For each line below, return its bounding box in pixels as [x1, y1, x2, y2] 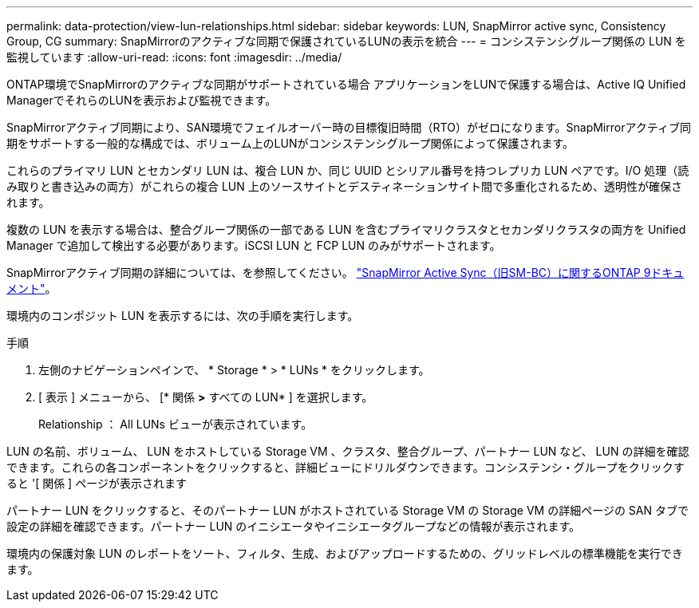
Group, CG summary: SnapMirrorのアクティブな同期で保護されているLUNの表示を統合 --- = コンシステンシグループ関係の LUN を [6, 34, 686, 48]
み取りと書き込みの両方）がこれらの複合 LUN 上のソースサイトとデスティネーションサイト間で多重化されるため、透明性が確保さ [6, 180, 682, 193]
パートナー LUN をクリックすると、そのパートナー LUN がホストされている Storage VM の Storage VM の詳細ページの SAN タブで [6, 503, 689, 517]
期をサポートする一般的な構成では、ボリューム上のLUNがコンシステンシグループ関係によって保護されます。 [6, 136, 575, 150]
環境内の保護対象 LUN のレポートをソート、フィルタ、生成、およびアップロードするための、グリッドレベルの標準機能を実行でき [6, 547, 683, 560]
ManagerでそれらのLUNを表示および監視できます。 [6, 93, 277, 107]
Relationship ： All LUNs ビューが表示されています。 [38, 417, 313, 431]
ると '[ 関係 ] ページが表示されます [6, 476, 187, 490]
